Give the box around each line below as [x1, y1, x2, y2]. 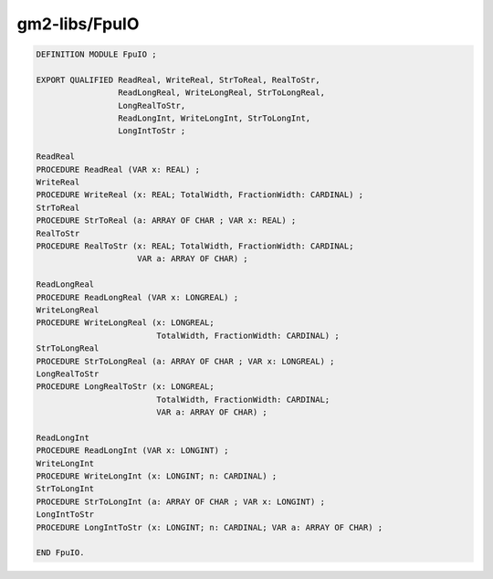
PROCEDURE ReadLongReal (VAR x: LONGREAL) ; [36, 292, 239, 302]
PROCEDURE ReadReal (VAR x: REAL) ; [36, 164, 201, 174]
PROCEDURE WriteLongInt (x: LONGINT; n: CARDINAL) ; [36, 471, 278, 481]
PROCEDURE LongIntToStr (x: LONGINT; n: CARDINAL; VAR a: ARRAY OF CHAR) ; [36, 521, 383, 532]
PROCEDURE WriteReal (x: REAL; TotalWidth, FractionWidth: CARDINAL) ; [36, 190, 364, 200]
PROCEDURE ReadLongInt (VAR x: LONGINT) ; [36, 446, 229, 456]
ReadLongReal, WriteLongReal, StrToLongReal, [117, 88, 326, 98]
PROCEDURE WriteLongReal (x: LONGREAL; [36, 318, 215, 328]
